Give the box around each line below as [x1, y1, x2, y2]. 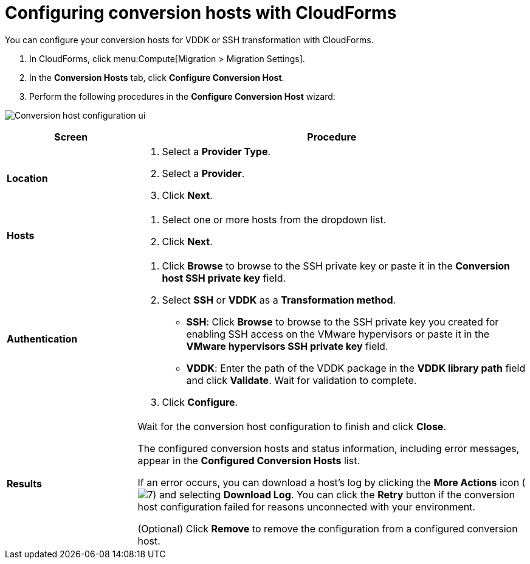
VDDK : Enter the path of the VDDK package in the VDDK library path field [186, 361, 526, 374]
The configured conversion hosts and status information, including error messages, [137, 442, 520, 454]
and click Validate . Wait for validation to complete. [186, 374, 417, 386]
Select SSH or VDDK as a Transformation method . [162, 293, 396, 306]
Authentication [7, 332, 78, 345]
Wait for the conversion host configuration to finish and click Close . [137, 420, 446, 433]
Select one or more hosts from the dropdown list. [162, 213, 387, 226]
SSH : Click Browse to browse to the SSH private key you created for [186, 315, 499, 328]
